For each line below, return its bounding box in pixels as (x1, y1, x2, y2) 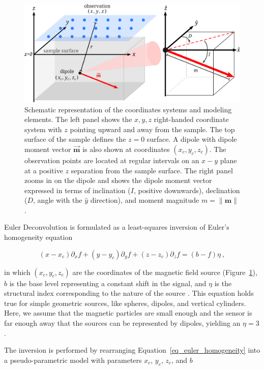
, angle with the (33, 195, 82, 205)
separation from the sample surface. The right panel (71, 165, 233, 175)
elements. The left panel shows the (24, 114, 132, 125)
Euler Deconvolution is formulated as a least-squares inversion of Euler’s (4, 222, 229, 232)
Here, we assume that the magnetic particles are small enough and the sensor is (4, 307, 252, 318)
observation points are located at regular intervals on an (24, 155, 199, 165)
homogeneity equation (4, 232, 73, 242)
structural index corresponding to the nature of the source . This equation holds (4, 288, 254, 298)
